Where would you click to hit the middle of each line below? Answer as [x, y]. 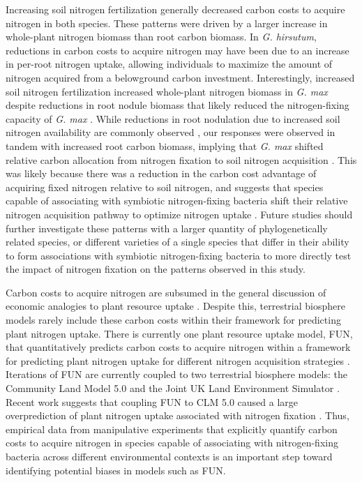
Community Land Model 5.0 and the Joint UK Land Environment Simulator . [173, 388]
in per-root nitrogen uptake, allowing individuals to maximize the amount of [169, 64]
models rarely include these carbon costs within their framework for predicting [173, 320]
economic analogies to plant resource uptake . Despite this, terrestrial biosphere [175, 306]
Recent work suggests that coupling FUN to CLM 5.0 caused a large [152, 401]
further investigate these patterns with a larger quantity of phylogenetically [167, 228]
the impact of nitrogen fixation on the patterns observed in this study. [156, 269]
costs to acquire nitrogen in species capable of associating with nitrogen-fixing [172, 443]
